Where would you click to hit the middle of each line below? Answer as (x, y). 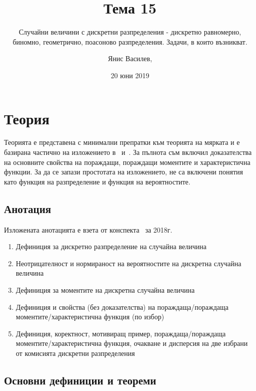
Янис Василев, (130, 58)
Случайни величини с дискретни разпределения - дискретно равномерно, (130, 32)
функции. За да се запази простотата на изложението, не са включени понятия (123, 172)
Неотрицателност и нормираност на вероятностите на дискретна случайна (128, 263)
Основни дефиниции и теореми (80, 380)
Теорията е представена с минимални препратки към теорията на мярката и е (122, 142)
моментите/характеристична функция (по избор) (90, 317)
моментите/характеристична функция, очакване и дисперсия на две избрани (132, 343)
